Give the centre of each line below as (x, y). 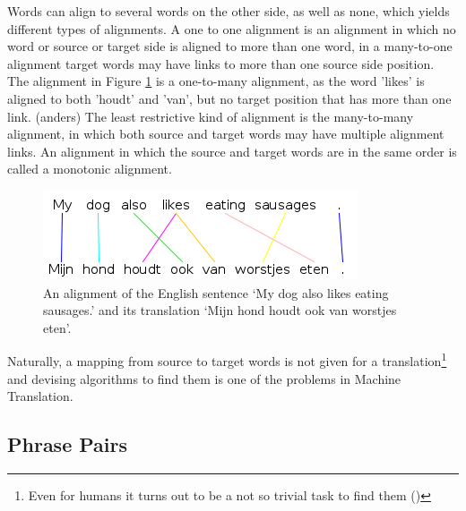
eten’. (57, 327)
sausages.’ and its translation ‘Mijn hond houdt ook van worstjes (220, 310)
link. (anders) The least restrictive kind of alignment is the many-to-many (211, 116)
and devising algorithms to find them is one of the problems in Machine (204, 378)
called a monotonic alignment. (90, 169)
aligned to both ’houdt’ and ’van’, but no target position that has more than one (229, 98)
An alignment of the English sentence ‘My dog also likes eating (216, 292)
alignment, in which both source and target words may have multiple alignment (226, 134)
